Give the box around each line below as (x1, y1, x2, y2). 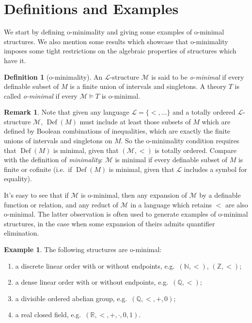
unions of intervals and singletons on (4, 136, 112, 146)
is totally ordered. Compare (155, 145, 237, 155)
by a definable (199, 190, 241, 200)
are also (225, 199, 248, 209)
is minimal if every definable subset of (115, 154, 228, 165)
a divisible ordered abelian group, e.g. (15, 293, 127, 303)
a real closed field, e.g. (15, 309, 81, 320)
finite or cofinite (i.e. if (4, 164, 72, 174)
